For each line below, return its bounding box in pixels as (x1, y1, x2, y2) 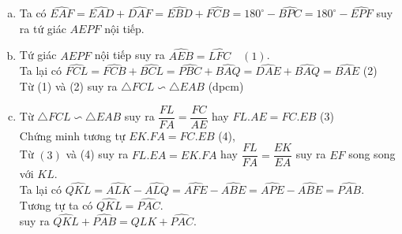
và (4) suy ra (66, 146, 129, 162)
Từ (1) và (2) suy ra (19, 78, 118, 95)
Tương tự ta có (19, 196, 93, 213)
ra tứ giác (19, 20, 66, 36)
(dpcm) (208, 78, 244, 95)
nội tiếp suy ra (94, 46, 165, 63)
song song (348, 146, 396, 162)
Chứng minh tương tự (19, 127, 126, 143)
